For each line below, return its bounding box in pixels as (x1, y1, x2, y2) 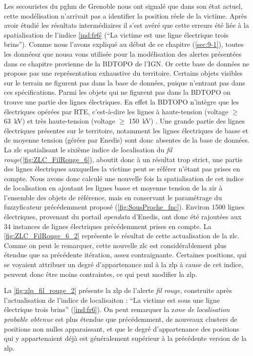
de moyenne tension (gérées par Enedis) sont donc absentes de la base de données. (4, 135, 250, 145)
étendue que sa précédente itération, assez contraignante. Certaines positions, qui (4, 250, 247, 260)
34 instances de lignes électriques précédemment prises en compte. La (4, 221, 211, 231)
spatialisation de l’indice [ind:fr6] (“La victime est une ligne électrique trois (4, 29, 229, 40)
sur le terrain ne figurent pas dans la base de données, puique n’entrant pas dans (4, 77, 245, 87)
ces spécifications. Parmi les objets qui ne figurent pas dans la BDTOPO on (4, 87, 231, 97)
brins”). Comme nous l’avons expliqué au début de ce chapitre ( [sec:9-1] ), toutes (4, 39, 244, 49)
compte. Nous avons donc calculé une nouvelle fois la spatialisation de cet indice (4, 173, 244, 183)
